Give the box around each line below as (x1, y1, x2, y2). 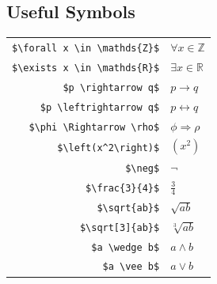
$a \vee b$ (102, 261, 160, 273)
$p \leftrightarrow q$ (40, 101, 160, 113)
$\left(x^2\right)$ (57, 142, 160, 153)
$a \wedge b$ (91, 241, 160, 253)
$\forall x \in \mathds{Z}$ (12, 42, 160, 54)
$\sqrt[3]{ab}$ (79, 222, 160, 233)
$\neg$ (125, 162, 160, 174)
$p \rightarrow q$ (63, 81, 160, 93)
